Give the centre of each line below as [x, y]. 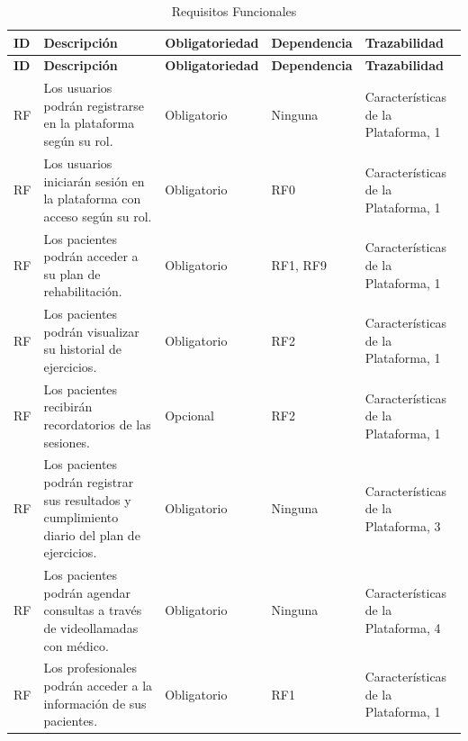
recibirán [68, 407]
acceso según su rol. [98, 216]
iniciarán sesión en [94, 181]
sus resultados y [87, 499]
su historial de [82, 349]
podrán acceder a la [98, 686]
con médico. [76, 645]
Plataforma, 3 [403, 525]
